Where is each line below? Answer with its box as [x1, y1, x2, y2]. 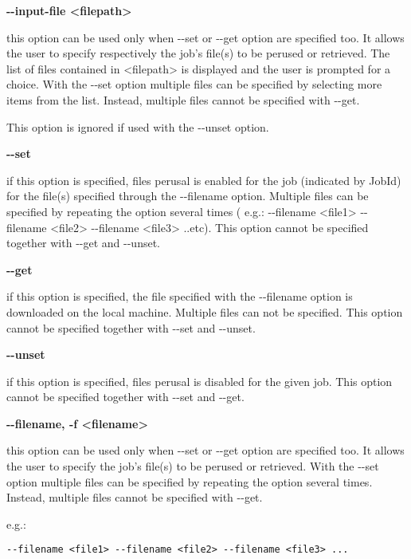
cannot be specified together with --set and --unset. [6, 319, 256, 336]
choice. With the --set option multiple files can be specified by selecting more [6, 76, 382, 93]
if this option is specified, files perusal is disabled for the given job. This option [6, 372, 393, 389]
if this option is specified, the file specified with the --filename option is [6, 288, 353, 305]
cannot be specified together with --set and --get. [6, 388, 245, 405]
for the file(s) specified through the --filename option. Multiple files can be [6, 187, 369, 204]
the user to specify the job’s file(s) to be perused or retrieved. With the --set [6, 458, 379, 474]
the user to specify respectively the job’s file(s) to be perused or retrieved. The [6, 45, 390, 61]
